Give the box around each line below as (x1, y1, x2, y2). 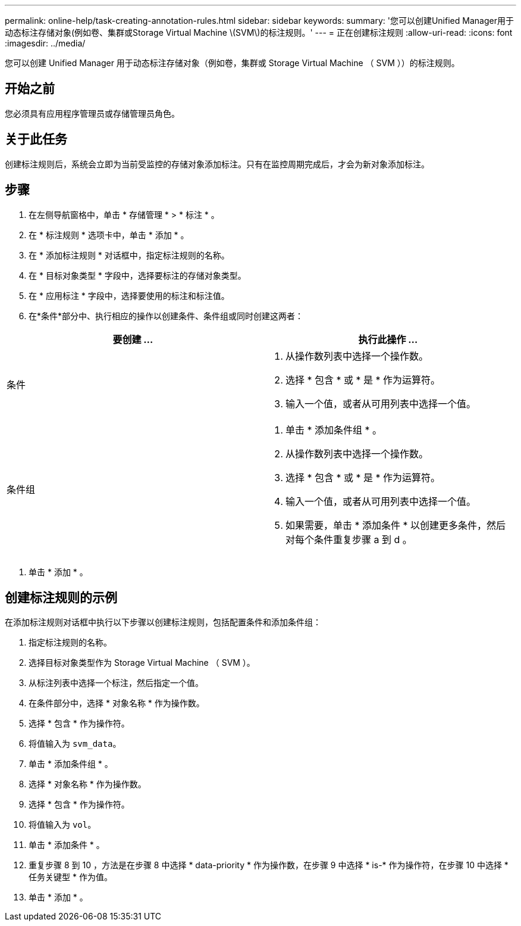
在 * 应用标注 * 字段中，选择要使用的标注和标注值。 (29, 290, 230, 301)
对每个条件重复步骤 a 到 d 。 (285, 533, 412, 545)
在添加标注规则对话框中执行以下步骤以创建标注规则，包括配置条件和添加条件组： (5, 617, 321, 628)
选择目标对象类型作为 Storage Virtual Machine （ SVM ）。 (29, 657, 255, 668)
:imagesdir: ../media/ (5, 38, 86, 48)
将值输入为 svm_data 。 (29, 738, 121, 749)
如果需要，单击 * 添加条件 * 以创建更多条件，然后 (285, 519, 506, 531)
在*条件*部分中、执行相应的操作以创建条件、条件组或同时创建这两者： (29, 310, 304, 321)
